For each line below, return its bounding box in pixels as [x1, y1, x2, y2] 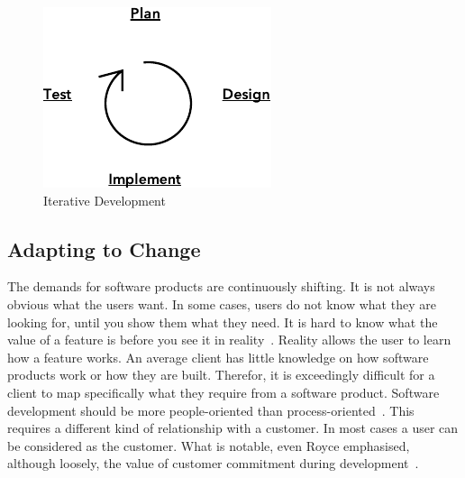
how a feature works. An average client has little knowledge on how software [7, 347, 429, 366]
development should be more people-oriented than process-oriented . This [7, 400, 415, 419]
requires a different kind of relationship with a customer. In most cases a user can [7, 418, 459, 437]
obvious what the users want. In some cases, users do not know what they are [7, 294, 436, 313]
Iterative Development [43, 190, 166, 209]
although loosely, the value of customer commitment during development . [7, 454, 419, 473]
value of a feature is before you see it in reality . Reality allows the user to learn [7, 330, 451, 349]
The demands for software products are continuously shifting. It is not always [7, 277, 435, 296]
